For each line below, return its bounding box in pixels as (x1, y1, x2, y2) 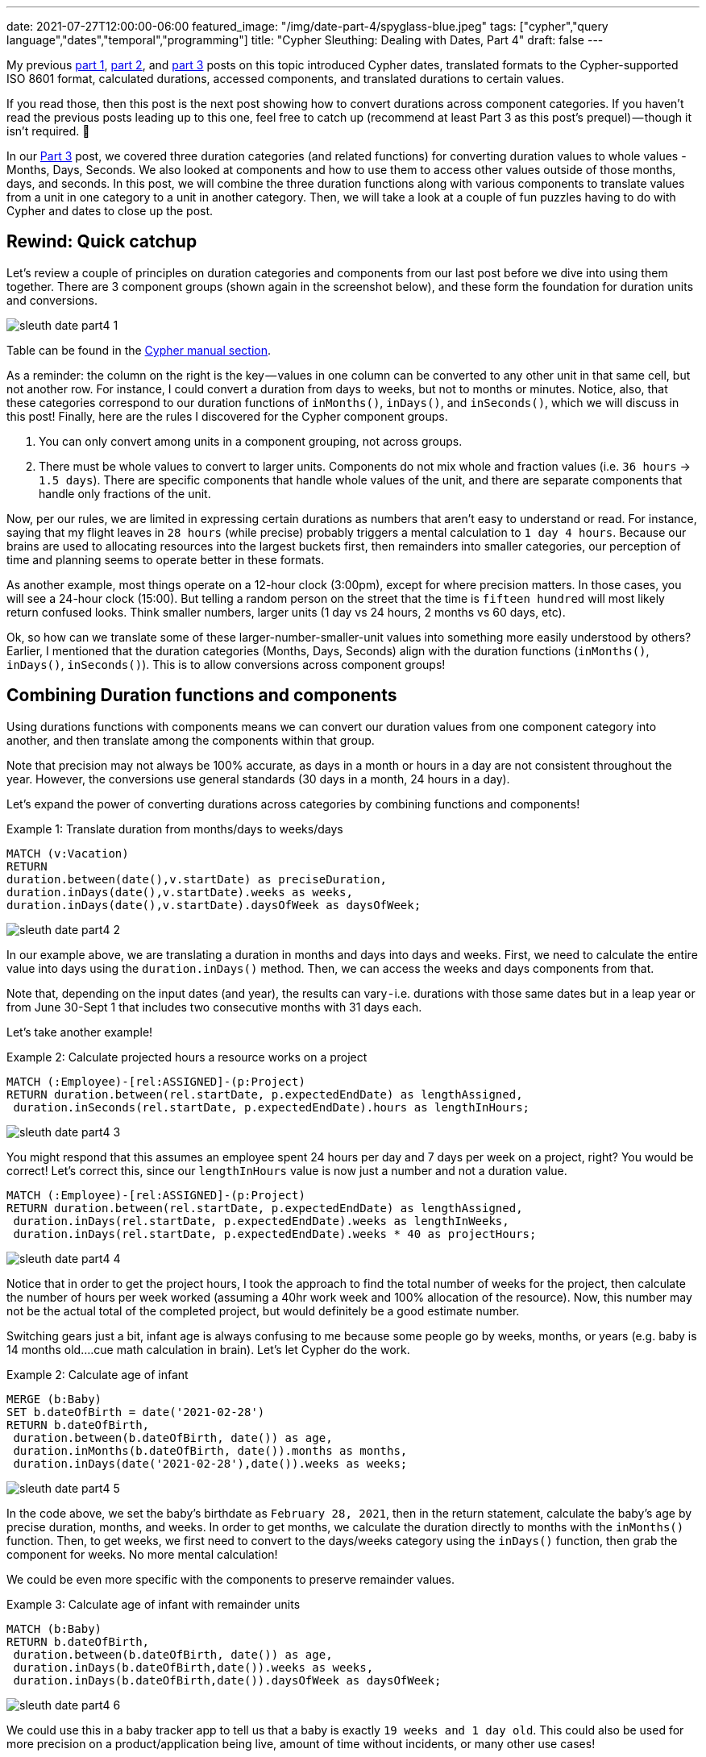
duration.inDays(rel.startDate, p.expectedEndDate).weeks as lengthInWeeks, (13, 1214, 509, 1227)
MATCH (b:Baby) (6, 1622, 102, 1635)
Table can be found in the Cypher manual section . (6, 343, 272, 357)
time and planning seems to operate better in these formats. (6, 552, 325, 567)
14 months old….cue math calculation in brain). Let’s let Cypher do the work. (6, 1342, 410, 1356)
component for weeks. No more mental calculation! (6, 1547, 278, 1561)
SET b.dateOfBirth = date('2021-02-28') (6, 1405, 265, 1418)
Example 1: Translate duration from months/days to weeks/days (6, 821, 343, 836)
